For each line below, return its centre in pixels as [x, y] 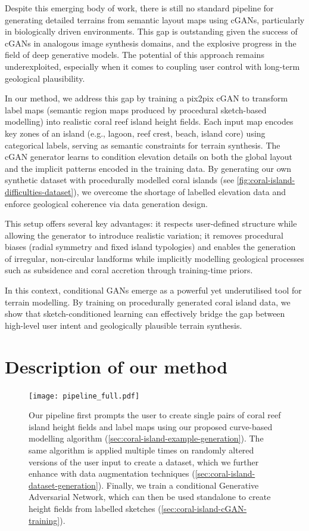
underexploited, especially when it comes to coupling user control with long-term [152, 66]
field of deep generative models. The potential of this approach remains [135, 55]
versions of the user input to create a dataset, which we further [144, 461]
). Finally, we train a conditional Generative [178, 485]
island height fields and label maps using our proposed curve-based [151, 426]
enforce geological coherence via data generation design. [106, 203]
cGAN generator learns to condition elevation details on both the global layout [149, 157]
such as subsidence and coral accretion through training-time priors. [129, 270]
